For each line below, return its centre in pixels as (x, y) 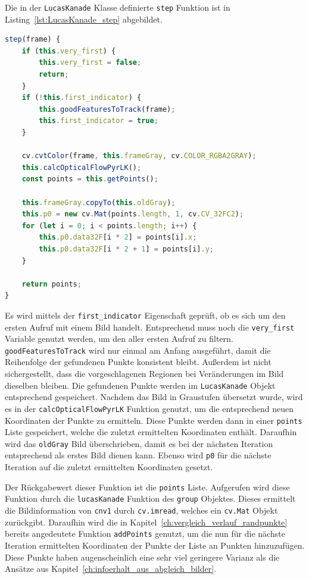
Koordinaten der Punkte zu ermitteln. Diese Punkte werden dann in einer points (154, 420)
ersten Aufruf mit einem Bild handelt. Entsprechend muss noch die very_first (150, 327)
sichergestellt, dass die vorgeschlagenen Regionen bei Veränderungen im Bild (144, 374)
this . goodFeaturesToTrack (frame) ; (107, 109)
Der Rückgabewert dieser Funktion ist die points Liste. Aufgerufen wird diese (147, 487)
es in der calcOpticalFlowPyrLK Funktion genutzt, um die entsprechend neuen (149, 408)
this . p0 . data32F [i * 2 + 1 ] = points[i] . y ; (127, 249)
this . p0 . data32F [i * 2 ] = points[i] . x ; (118, 237)
